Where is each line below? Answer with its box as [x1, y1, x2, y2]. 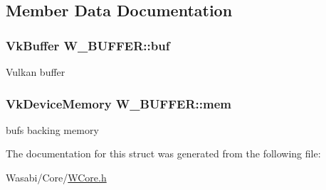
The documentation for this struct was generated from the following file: [6, 146, 321, 161]
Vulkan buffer [6, 65, 65, 79]
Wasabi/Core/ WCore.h [6, 170, 107, 184]
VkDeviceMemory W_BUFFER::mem [6, 94, 231, 112]
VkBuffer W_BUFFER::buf [6, 36, 170, 54]
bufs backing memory [6, 122, 99, 137]
